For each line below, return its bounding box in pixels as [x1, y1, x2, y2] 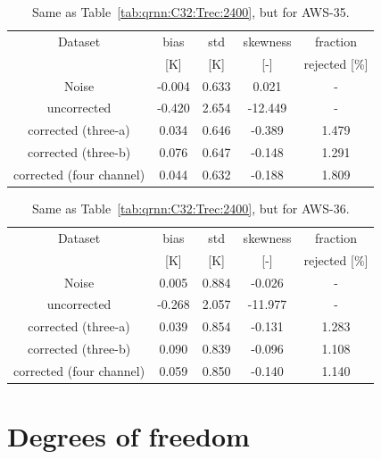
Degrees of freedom [7, 418, 250, 455]
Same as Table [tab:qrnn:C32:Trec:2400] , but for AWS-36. [31, 199, 350, 217]
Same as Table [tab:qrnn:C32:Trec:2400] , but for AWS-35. [31, 3, 350, 21]
